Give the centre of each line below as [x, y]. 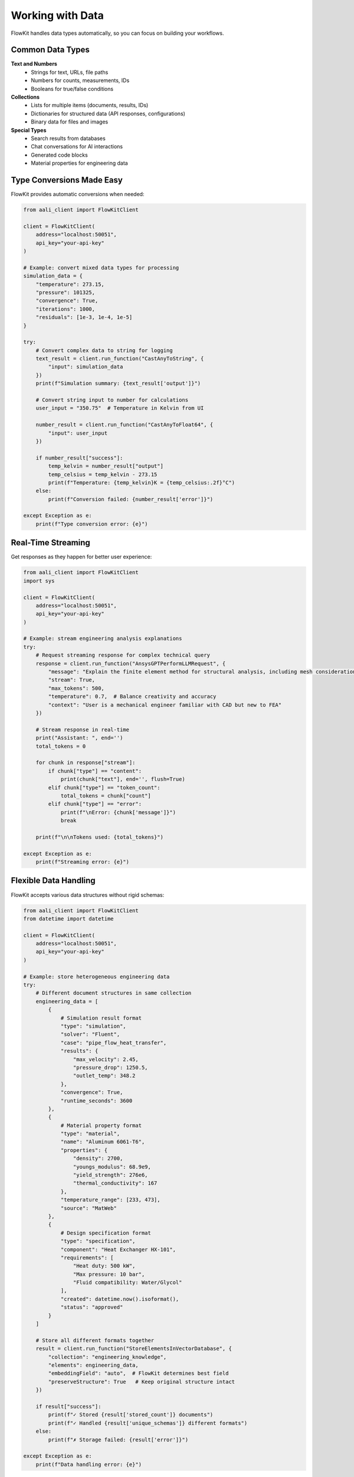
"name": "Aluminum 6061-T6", [103, 1142]
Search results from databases [68, 138]
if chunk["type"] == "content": [95, 771]
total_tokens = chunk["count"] [106, 796]
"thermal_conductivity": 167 [115, 1183]
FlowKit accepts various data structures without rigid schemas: [88, 894]
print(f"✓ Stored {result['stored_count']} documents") [131, 1415]
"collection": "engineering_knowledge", [107, 1357]
